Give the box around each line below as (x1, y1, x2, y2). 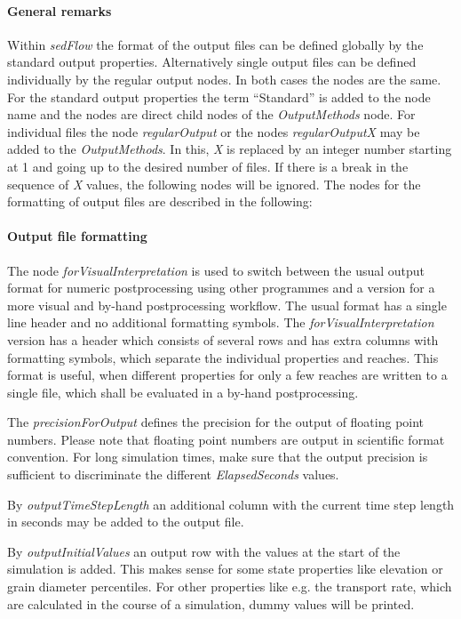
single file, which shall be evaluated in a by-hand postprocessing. (7, 382, 359, 401)
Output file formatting (7, 227, 147, 245)
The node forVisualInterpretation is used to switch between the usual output (7, 261, 425, 279)
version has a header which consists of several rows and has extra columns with (7, 330, 439, 349)
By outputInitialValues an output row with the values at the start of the (7, 542, 401, 560)
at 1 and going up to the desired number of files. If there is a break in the (7, 157, 409, 175)
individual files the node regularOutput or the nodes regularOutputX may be (7, 122, 420, 141)
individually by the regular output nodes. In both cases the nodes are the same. (7, 69, 441, 88)
